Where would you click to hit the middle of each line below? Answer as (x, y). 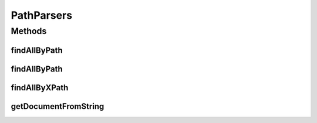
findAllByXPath (40, 88)
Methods (29, 31)
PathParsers (42, 15)
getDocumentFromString (58, 106)
